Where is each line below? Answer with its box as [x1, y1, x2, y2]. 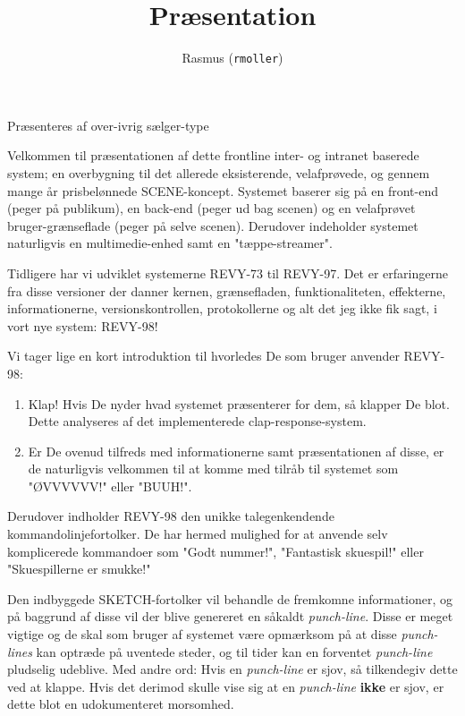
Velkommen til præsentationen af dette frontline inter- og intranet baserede [7, 146, 419, 165]
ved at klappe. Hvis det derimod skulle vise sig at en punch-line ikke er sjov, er [7, 677, 444, 695]
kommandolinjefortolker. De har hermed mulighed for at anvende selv [7, 524, 388, 543]
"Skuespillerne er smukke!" [7, 559, 151, 578]
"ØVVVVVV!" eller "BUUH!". [28, 476, 192, 495]
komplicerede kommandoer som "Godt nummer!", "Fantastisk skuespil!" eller [7, 541, 424, 560]
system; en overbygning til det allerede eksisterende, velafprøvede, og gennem [7, 163, 430, 182]
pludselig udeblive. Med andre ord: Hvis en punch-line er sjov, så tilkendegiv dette [7, 660, 458, 678]
